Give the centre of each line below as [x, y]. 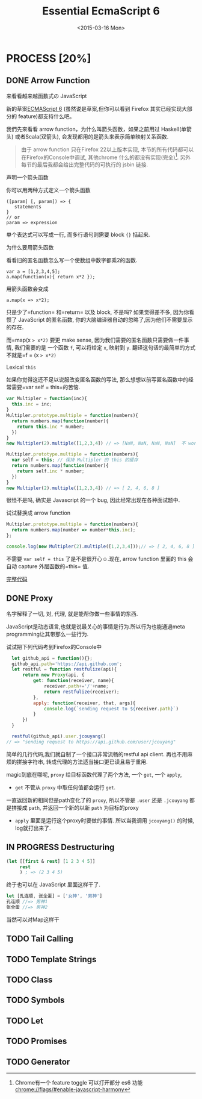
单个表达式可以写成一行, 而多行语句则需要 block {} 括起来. [78, 235]
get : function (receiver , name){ [73, 681]
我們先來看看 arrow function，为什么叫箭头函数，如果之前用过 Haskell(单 [96, 129]
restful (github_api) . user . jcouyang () [59, 736]
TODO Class [29, 980]
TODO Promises [37, 1041]
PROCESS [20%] [49, 58]
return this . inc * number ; [51, 427]
